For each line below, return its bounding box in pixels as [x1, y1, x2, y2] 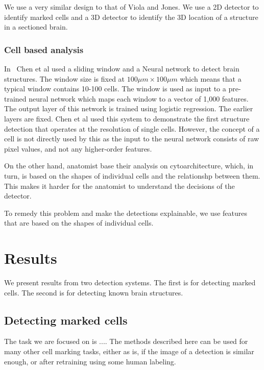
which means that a [180, 73, 242, 84]
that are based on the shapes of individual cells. [4, 217, 154, 228]
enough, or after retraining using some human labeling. [4, 356, 176, 366]
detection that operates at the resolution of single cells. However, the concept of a [4, 123, 260, 134]
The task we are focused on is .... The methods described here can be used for [4, 336, 248, 347]
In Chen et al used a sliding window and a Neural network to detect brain [4, 63, 239, 73]
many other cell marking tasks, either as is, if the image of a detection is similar [4, 346, 254, 357]
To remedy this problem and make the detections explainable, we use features [4, 207, 247, 218]
